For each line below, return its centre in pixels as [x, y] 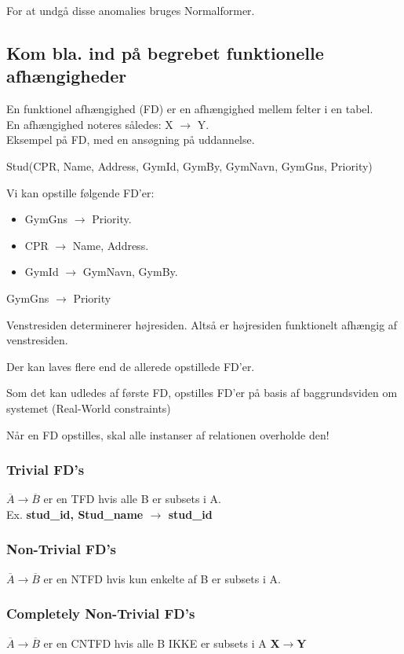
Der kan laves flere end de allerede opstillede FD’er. [131, 366]
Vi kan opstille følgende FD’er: [80, 192]
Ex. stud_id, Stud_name [75, 514]
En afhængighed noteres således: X [90, 124]
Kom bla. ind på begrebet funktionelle [165, 52]
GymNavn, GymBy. [130, 272]
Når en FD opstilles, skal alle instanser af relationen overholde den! [168, 434]
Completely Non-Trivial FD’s [101, 614]
